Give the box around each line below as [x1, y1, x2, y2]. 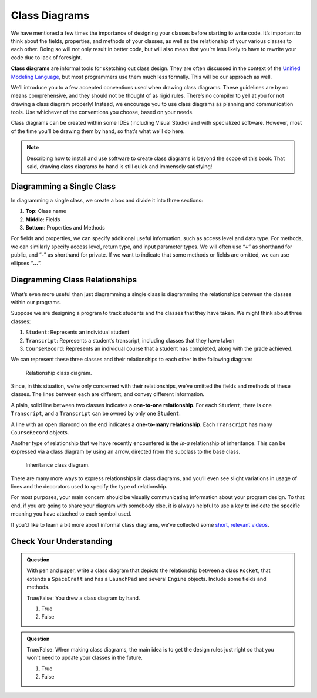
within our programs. [11, 298, 62, 305]
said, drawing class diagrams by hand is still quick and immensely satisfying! [26, 163, 213, 170]
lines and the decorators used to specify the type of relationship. [11, 483, 168, 490]
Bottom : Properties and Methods [25, 224, 105, 231]
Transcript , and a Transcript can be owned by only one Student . [11, 410, 181, 417]
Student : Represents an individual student [25, 328, 130, 335]
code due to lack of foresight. [11, 54, 82, 61]
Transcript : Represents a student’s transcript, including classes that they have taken [25, 337, 235, 344]
